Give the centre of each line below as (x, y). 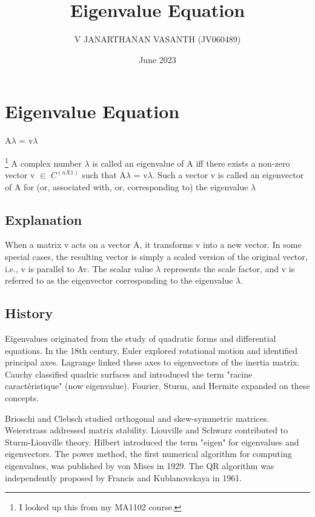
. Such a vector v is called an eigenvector (228, 175)
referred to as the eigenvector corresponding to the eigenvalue (119, 280)
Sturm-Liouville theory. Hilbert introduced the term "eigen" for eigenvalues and (152, 442)
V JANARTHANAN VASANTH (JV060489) (157, 39)
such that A (104, 175)
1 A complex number (43, 162)
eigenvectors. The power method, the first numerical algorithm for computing (148, 454)
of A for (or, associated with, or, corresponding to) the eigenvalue (127, 186)
